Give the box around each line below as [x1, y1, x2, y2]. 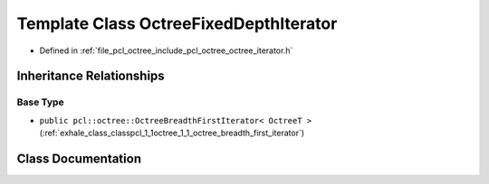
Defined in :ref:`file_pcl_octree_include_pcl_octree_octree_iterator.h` [39, 45, 293, 56]
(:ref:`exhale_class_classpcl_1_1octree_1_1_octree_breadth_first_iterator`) [39, 127, 305, 139]
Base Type [16, 96, 64, 108]
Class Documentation [16, 151, 142, 166]
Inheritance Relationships [16, 69, 165, 84]
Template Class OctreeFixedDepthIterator [16, 14, 338, 33]
